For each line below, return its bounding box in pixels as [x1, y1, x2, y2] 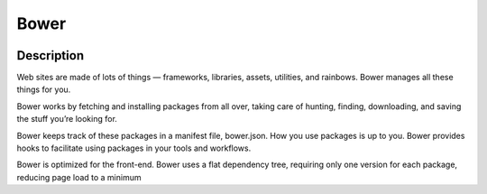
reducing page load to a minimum [16, 171, 142, 182]
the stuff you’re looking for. [16, 114, 117, 125]
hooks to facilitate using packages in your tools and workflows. [16, 143, 252, 153]
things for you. [16, 84, 71, 95]
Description [16, 48, 85, 63]
